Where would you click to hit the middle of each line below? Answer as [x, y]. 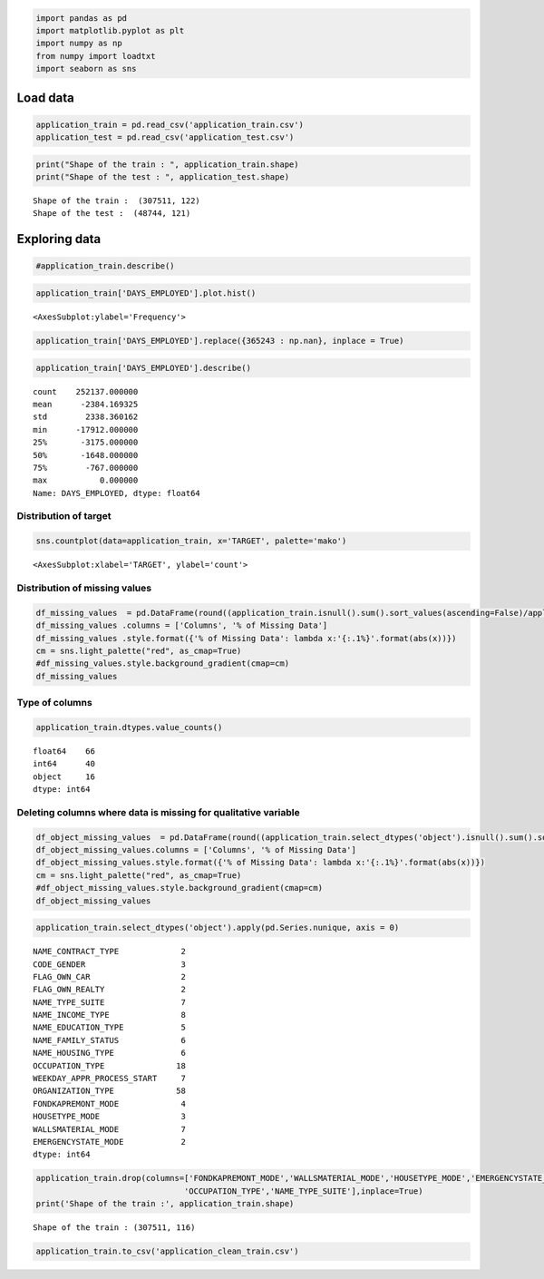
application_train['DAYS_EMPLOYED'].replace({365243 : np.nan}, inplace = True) [220, 341]
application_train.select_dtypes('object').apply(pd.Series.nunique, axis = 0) [218, 928]
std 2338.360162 [86, 417]
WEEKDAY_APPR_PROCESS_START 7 [109, 1079]
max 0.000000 [86, 480]
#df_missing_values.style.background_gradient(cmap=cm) [163, 664]
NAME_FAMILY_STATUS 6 [109, 1040]
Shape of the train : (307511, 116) [114, 1228]
